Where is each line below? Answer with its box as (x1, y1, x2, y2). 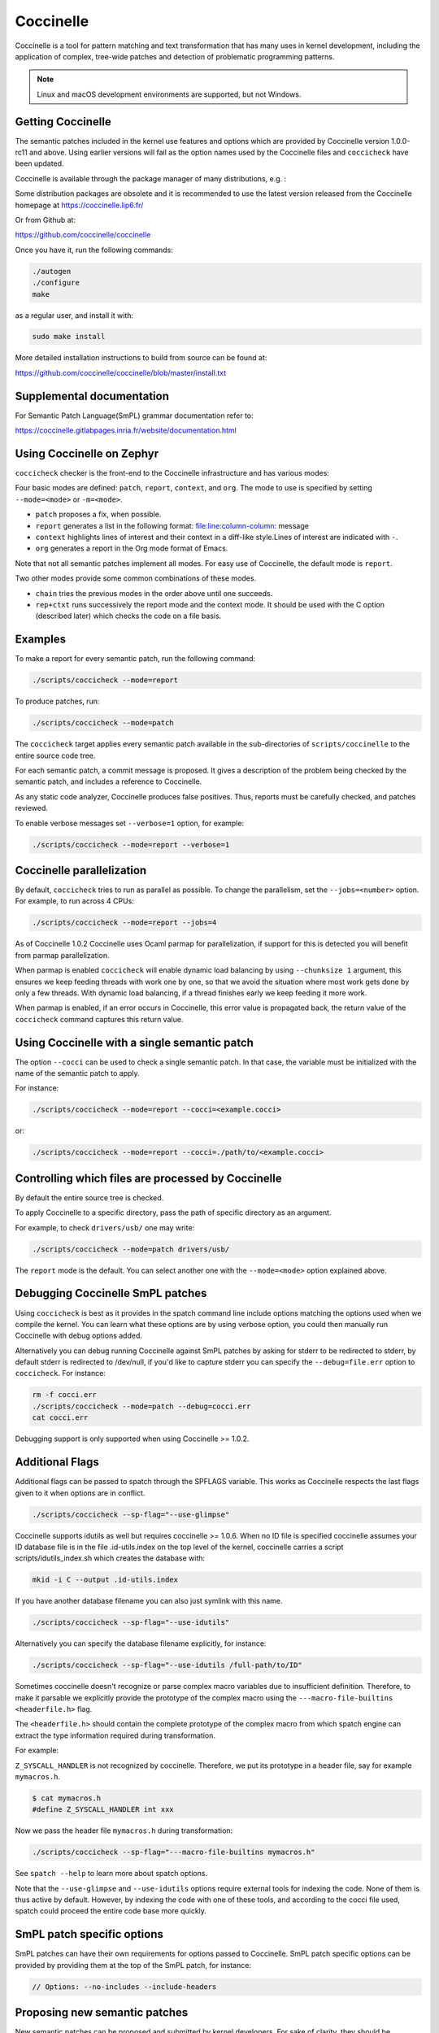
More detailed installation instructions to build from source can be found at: (15, 353, 267, 363)
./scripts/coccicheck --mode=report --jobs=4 (32, 918, 217, 927)
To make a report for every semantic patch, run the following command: (15, 654, 256, 664)
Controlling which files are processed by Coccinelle (15, 1171, 282, 1185)
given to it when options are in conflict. (15, 1488, 146, 1498)
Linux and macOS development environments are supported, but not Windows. (37, 89, 302, 99)
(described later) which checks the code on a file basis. (35, 611, 222, 621)
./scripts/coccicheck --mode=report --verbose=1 (32, 840, 230, 849)
